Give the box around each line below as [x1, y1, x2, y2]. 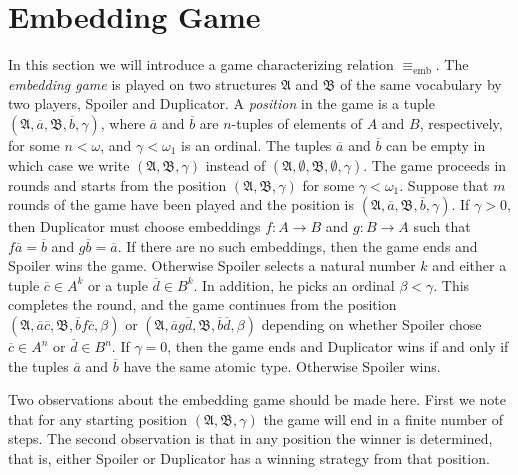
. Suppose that [399, 174, 489, 195]
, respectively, [419, 112, 503, 133]
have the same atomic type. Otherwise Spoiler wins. [123, 355, 441, 376]
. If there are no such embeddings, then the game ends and [117, 235, 478, 256]
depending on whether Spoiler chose [261, 314, 482, 335]
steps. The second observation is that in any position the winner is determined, [8, 428, 493, 449]
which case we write [8, 154, 130, 175]
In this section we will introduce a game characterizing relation [8, 54, 394, 75]
